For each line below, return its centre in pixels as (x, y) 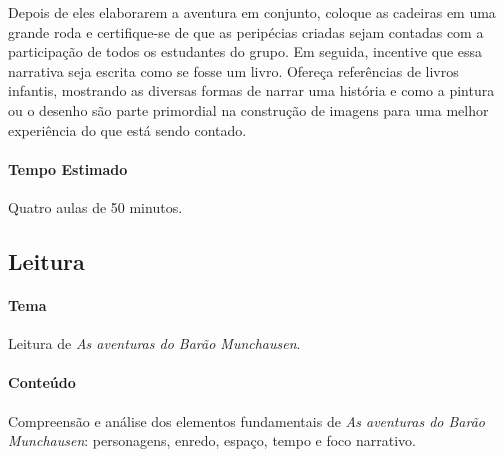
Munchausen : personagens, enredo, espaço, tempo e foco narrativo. (212, 440)
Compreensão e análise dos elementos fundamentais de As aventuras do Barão (246, 420)
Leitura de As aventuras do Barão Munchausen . (154, 343)
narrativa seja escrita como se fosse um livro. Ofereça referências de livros (233, 70)
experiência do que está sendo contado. (127, 129)
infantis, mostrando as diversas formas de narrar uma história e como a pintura (251, 90)
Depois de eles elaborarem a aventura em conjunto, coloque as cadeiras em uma (252, 12)
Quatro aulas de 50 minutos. (95, 206)
